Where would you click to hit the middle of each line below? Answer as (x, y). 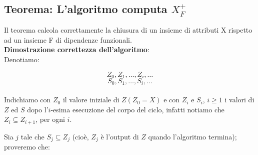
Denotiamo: (22, 59)
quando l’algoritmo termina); (192, 136)
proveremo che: (27, 147)
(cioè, (80, 136)
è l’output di (120, 136)
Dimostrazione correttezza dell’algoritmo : (77, 49)
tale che (32, 136)
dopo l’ (38, 109)
